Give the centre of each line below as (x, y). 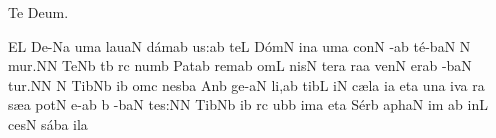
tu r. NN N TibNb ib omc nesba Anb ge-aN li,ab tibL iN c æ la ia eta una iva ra (246, 84)
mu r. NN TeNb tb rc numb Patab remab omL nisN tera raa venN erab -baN (240, 65)
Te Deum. (38, 12)
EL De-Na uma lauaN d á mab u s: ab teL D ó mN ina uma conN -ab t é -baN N (239, 45)
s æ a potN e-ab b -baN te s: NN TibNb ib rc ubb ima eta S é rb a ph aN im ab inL (248, 104)
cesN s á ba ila (48, 123)
